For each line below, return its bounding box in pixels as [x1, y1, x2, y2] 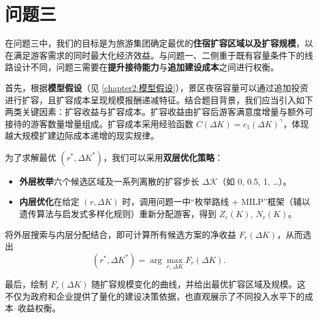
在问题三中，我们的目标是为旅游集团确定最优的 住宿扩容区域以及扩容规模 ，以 [5, 37, 313, 50]
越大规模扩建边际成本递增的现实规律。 [5, 129, 159, 142]
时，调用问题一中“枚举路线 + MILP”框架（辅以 [122, 195, 311, 208]
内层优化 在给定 [19, 195, 79, 208]
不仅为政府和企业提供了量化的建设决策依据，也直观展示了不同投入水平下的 [5, 289, 305, 302]
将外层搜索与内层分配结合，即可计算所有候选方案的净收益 [5, 227, 236, 240]
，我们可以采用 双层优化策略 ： [103, 150, 223, 163]
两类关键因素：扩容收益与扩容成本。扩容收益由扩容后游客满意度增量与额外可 [5, 105, 313, 118]
